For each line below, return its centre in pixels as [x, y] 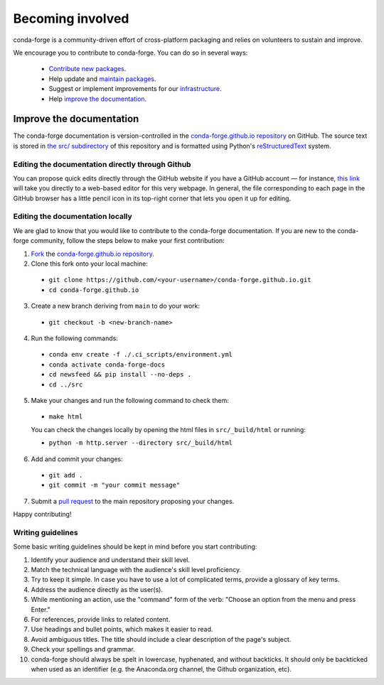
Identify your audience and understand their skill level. [110, 560]
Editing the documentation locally [73, 217]
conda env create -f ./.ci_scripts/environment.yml [141, 355]
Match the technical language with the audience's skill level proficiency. [136, 569]
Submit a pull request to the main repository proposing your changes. [133, 501]
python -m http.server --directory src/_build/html [141, 443]
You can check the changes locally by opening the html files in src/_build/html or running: [168, 429]
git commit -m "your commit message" [114, 485]
